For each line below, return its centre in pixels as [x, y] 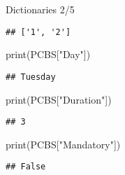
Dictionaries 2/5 [40, 9]
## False [26, 167]
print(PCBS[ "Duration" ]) [59, 99]
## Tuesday [31, 77]
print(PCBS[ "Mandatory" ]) [63, 144]
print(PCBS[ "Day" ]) [48, 54]
